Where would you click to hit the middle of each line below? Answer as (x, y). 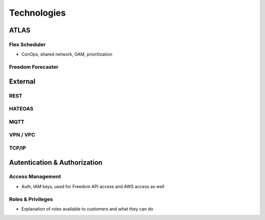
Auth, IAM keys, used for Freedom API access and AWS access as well (93, 186)
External (22, 81)
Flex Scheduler (27, 44)
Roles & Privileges (31, 199)
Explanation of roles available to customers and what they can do (87, 209)
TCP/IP (18, 148)
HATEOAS (21, 109)
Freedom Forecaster (34, 67)
